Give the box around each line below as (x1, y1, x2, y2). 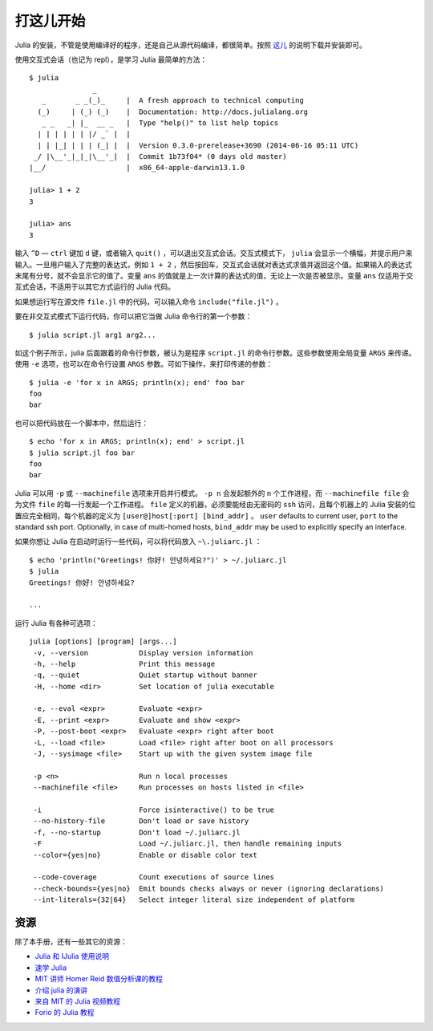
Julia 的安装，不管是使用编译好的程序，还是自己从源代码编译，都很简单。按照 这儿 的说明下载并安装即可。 (14, 40, 366, 50)
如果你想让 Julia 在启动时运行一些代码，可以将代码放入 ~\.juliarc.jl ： (14, 537, 262, 546)
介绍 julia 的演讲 (34, 985, 88, 995)
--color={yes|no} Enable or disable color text (33, 850, 258, 859)
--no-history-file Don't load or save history (33, 817, 249, 826)
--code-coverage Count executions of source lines (33, 873, 274, 882)
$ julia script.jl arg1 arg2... (29, 330, 156, 339)
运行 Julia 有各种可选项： (14, 618, 98, 627)
